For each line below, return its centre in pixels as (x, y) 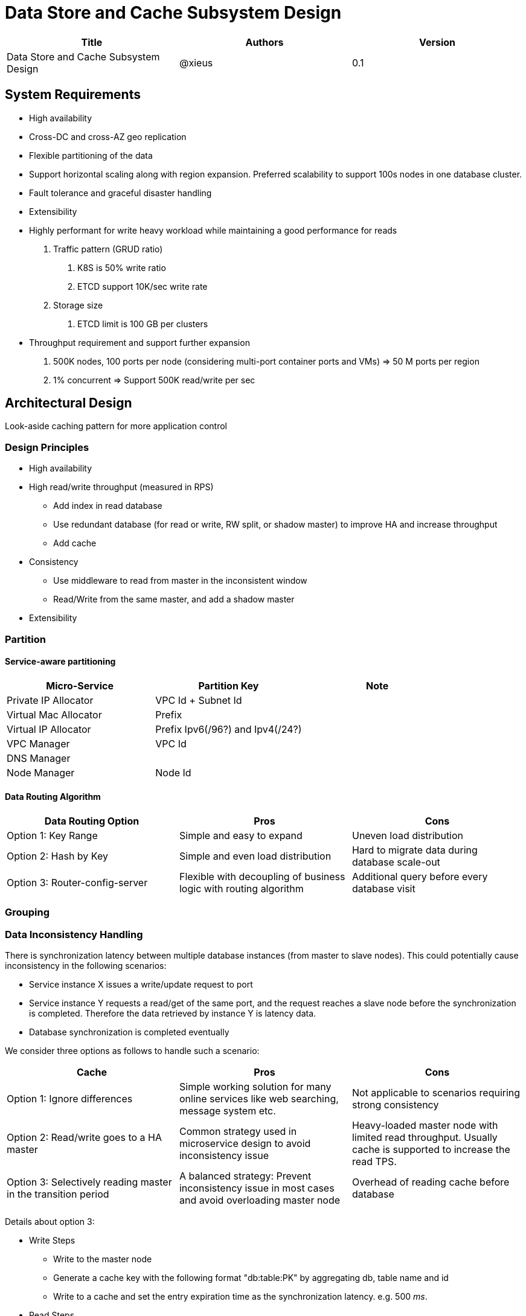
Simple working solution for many (255, 1087)
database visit (383, 889)
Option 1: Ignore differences (70, 1099)
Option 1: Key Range (52, 835)
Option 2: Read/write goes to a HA (84, 1138)
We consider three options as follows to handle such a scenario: (132, 1051)
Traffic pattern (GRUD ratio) (108, 249)
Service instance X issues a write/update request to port (141, 985)
